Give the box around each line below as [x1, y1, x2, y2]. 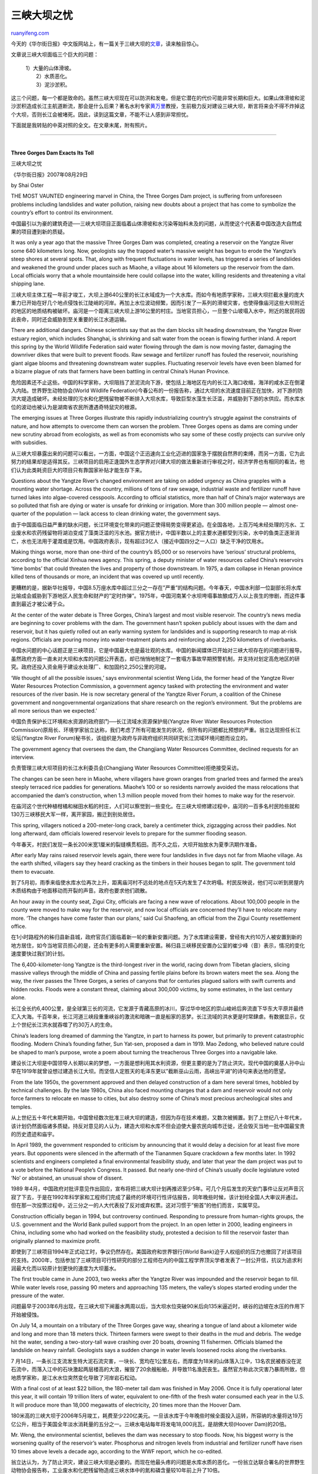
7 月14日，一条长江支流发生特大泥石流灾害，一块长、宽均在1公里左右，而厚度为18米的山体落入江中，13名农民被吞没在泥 [11, 1357, 302, 1364]
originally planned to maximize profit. [11, 1237, 101, 1244]
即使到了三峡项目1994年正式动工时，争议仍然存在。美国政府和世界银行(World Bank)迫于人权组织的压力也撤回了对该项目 [11, 1248, 303, 1255]
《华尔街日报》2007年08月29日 [11, 171, 88, 178]
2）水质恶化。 [36, 73, 71, 80]
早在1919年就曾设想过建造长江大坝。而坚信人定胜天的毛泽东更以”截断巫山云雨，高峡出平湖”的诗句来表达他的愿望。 [11, 1068, 290, 1075]
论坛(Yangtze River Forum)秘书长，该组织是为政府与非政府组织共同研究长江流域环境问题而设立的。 [11, 735, 251, 742]
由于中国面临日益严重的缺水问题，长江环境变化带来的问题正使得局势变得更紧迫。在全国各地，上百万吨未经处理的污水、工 [11, 521, 305, 528]
